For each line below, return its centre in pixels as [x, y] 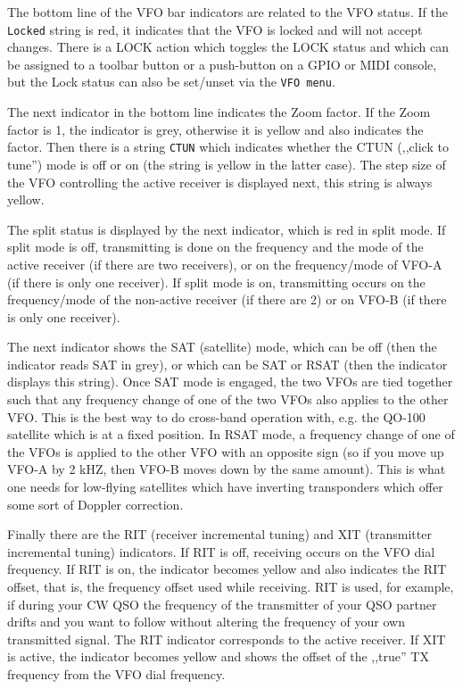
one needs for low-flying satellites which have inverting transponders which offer [225, 487]
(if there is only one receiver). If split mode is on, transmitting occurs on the [216, 282]
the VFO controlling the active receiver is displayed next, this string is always [220, 182]
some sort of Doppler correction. [95, 504]
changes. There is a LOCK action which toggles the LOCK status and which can [228, 47]
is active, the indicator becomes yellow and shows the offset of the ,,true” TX [218, 656]
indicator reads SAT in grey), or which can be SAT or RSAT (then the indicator [227, 364]
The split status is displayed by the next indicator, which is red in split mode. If [227, 229]
